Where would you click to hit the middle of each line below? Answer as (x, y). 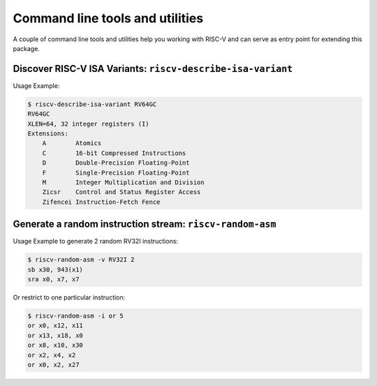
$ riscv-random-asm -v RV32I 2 (81, 260)
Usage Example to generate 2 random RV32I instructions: (95, 242)
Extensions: (48, 134)
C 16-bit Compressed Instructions (114, 153)
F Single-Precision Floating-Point (116, 172)
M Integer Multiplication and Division (124, 182)
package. (26, 48)
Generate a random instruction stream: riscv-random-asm (145, 224)
